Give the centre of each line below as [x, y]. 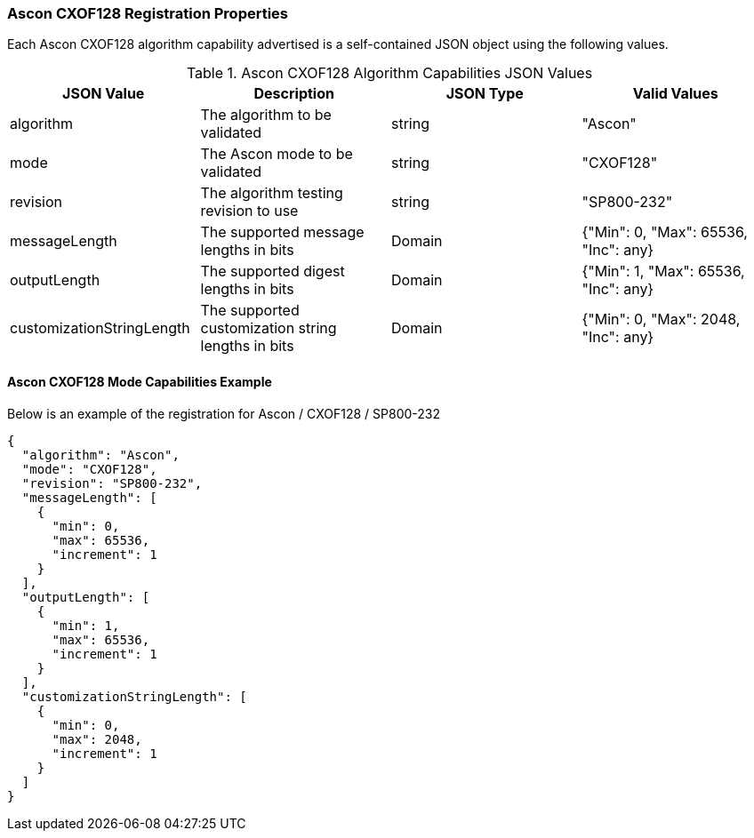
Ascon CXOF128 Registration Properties [148, 13]
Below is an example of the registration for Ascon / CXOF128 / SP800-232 [224, 413]
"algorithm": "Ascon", [100, 455]
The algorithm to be [266, 115]
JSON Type [485, 94]
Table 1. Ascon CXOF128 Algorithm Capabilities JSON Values [389, 73]
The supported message [282, 232]
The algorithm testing [272, 193]
